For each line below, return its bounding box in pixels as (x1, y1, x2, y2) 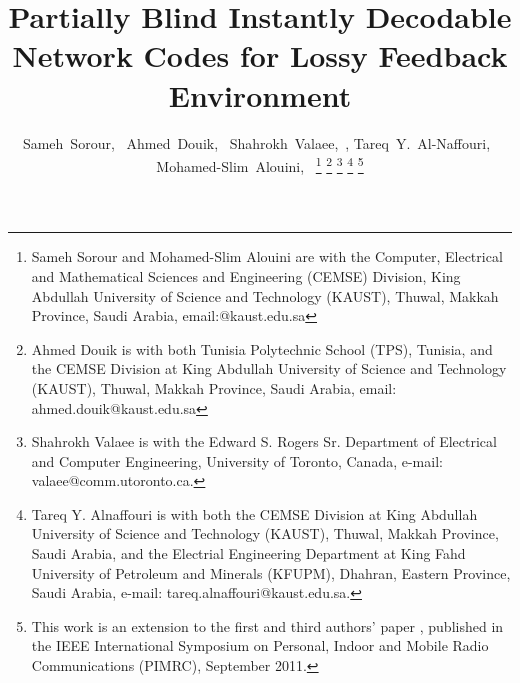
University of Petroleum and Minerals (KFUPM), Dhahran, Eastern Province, (31, 562, 511, 583)
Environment (168, 74, 352, 115)
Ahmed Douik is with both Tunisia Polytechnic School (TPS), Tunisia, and (31, 338, 493, 359)
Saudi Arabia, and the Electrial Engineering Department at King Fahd (31, 543, 466, 564)
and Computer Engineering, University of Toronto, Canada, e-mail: (31, 450, 443, 471)
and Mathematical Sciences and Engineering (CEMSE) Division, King (31, 265, 461, 286)
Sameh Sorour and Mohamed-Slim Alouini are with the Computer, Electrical (31, 246, 503, 267)
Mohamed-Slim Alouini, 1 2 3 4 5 (156, 153, 364, 176)
